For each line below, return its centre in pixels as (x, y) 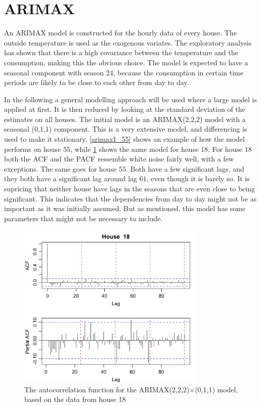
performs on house (33, 149)
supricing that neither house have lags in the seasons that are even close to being (130, 189)
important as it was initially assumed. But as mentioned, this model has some (125, 208)
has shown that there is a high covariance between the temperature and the (121, 52)
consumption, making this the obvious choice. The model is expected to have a (126, 62)
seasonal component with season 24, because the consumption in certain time (124, 72)
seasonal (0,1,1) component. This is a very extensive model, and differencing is (126, 129)
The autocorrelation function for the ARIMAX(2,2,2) (107, 389)
